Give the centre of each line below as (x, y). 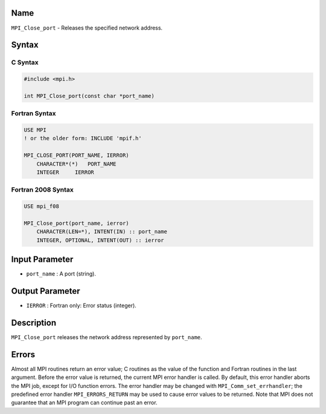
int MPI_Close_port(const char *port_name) (89, 96)
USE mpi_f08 (42, 206)
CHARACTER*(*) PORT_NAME (77, 164)
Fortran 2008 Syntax (42, 190)
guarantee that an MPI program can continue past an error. (84, 403)
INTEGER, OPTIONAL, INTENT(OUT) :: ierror (100, 240)
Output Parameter (46, 291)
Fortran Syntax (34, 114)
